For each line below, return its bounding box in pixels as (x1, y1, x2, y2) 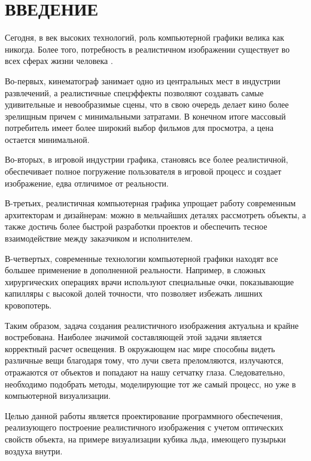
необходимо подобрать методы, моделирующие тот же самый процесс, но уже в (5, 377, 296, 390)
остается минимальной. (5, 133, 90, 145)
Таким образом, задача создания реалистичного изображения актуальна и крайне (5, 319, 299, 331)
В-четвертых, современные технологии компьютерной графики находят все (5, 252, 278, 264)
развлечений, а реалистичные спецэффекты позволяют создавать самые (5, 86, 264, 99)
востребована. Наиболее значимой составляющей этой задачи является (5, 331, 262, 343)
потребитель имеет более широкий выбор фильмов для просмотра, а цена (5, 121, 274, 134)
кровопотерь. (5, 299, 52, 311)
